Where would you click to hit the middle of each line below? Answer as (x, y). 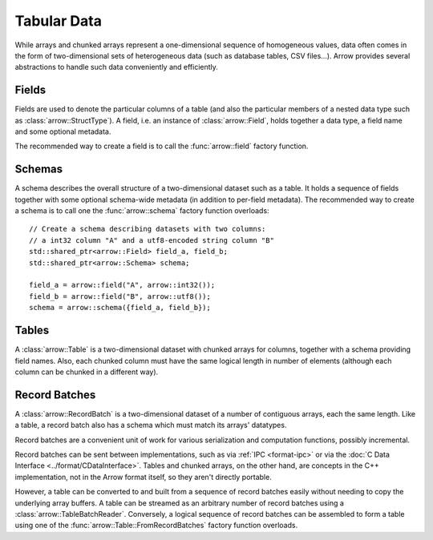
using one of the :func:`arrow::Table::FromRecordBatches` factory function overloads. (156, 526)
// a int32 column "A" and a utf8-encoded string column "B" (152, 240)
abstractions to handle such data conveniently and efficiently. (116, 67)
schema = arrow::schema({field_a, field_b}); (120, 308)
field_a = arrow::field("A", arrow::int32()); (122, 285)
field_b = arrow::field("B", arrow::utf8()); (120, 296)
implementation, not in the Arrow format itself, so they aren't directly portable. (143, 477)
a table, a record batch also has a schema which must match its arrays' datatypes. (151, 425)
